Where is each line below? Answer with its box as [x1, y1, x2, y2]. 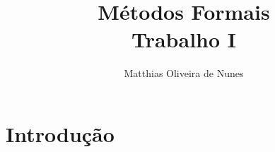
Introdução [6, 119, 115, 148]
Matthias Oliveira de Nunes [124, 66, 244, 81]
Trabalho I [131, 25, 237, 54]
